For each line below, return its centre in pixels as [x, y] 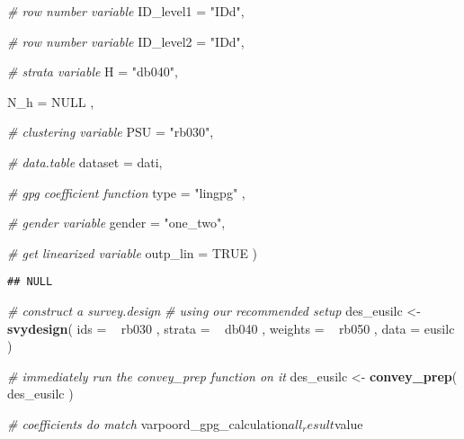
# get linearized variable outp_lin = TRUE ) [133, 252]
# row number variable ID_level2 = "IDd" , [126, 41]
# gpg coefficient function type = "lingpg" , [126, 192]
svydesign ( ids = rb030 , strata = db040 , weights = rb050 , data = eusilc [231, 328]
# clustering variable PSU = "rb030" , [111, 132]
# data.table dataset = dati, [85, 161]
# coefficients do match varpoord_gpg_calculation [148, 423]
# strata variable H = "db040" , [93, 72]
